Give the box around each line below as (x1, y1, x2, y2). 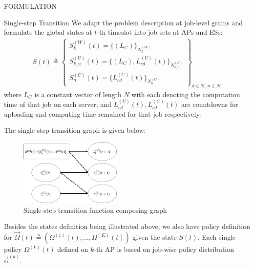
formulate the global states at (4, 27, 92, 37)
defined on (57, 244, 88, 254)
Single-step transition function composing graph (23, 205, 167, 215)
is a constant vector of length (34, 89, 122, 99)
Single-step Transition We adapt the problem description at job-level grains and (4, 17, 243, 27)
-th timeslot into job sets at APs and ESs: (97, 27, 223, 37)
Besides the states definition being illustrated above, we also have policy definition (4, 221, 250, 231)
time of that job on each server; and (4, 99, 111, 109)
